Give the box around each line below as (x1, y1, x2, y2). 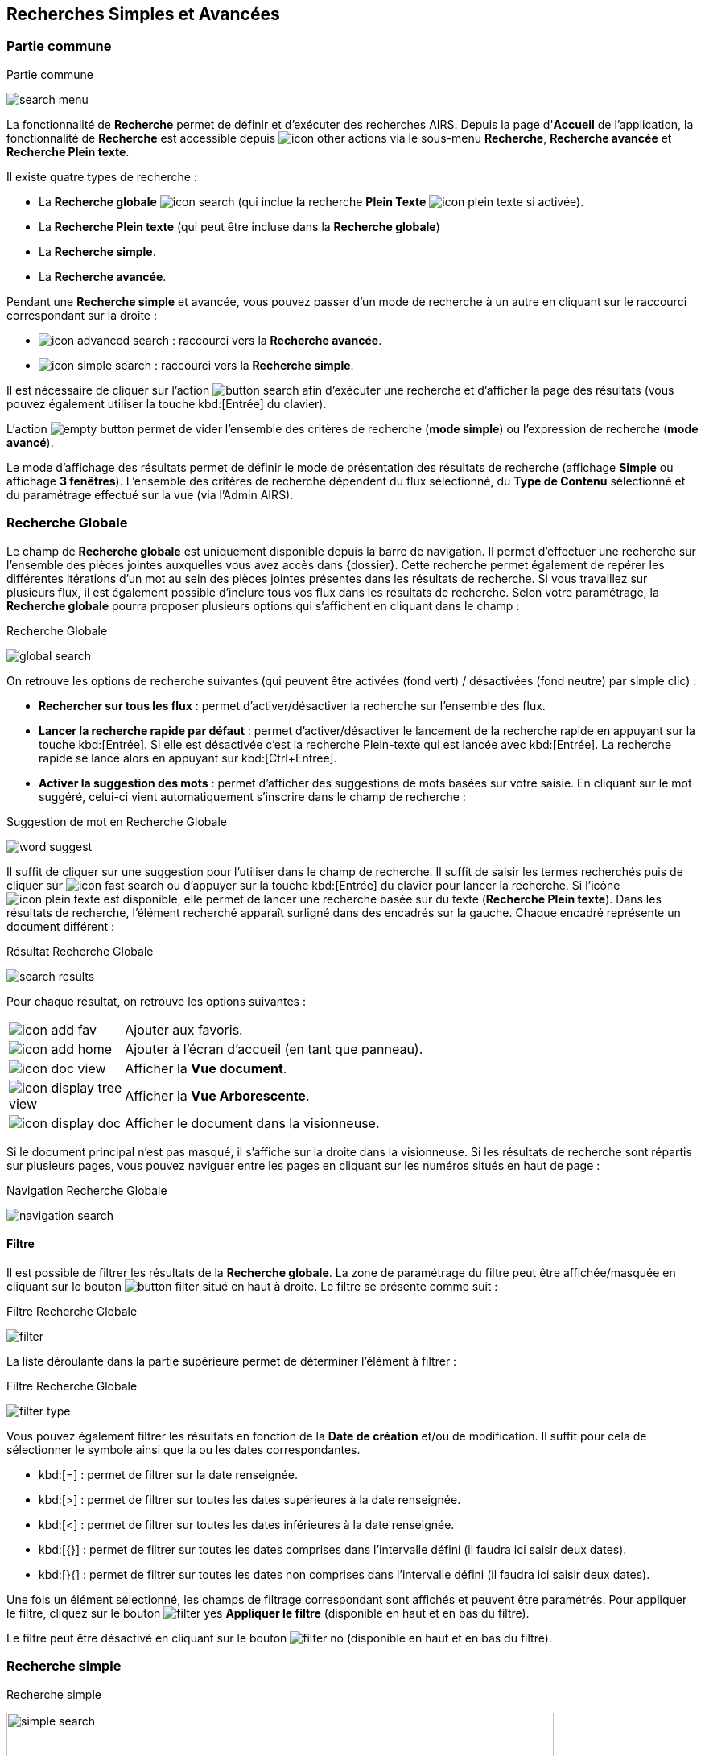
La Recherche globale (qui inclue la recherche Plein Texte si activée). (39, 194, 584, 209)
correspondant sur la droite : (6, 308, 157, 322)
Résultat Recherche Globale (6, 944, 154, 958)
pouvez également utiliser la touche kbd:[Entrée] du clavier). (6, 396, 327, 411)
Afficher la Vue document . (125, 1060, 287, 1076)
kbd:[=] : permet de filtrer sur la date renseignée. (39, 1467, 298, 1481)
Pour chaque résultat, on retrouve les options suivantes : (6, 994, 306, 1008)
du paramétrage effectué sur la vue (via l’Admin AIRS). (6, 487, 294, 502)
